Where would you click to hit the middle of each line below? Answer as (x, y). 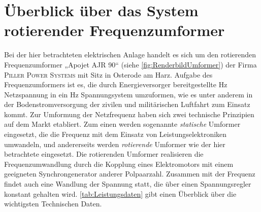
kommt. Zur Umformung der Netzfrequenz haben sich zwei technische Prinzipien (129, 114)
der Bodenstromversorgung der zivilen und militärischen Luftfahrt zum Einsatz (127, 104)
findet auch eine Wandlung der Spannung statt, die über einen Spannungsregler (128, 184)
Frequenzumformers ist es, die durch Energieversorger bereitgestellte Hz (116, 84)
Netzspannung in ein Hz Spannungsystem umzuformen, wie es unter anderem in (128, 94)
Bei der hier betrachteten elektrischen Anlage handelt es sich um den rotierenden (130, 55)
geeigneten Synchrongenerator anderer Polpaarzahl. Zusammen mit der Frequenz (130, 174)
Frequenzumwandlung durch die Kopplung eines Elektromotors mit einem (119, 164)
